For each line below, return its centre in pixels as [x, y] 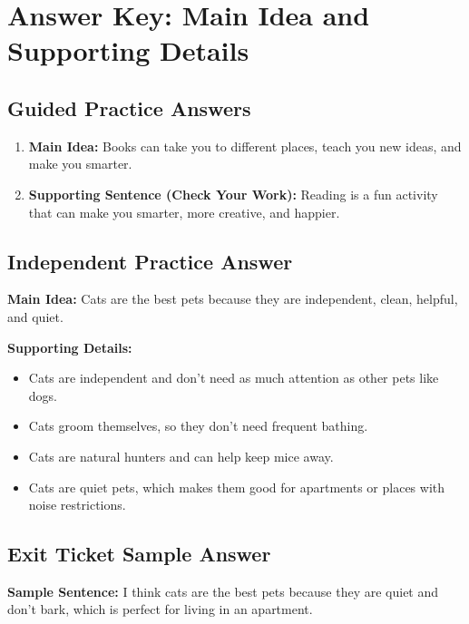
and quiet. [35, 316]
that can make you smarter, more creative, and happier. [184, 212]
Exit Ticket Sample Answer [139, 554]
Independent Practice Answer [150, 261]
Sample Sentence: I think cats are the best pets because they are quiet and [223, 591]
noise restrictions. [77, 505]
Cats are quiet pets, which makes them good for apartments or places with [237, 487]
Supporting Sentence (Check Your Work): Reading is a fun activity [233, 194]
